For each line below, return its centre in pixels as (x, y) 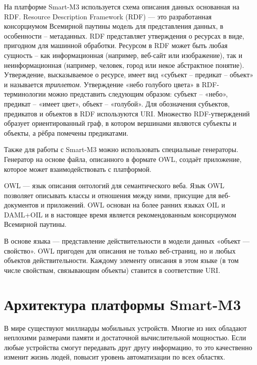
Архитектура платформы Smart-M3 (123, 304)
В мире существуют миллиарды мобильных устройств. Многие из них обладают (126, 328)
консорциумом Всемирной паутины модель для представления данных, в (114, 26)
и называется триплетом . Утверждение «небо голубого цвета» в (102, 84)
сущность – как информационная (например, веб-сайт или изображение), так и (123, 55)
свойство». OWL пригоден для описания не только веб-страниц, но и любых (120, 250)
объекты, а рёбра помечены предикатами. (66, 132)
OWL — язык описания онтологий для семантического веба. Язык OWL (114, 185)
